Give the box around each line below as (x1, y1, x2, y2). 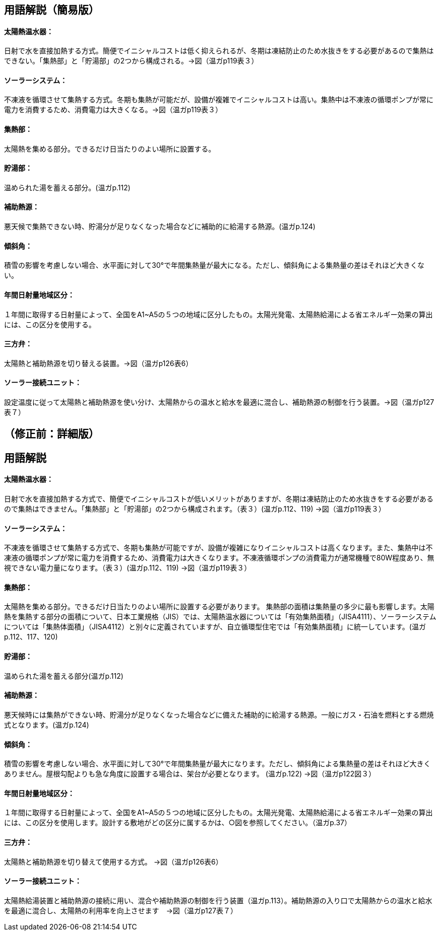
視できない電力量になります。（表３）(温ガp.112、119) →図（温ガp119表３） (4, 563, 251, 572)
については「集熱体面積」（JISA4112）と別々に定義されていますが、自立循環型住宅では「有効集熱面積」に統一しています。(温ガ (4, 622, 426, 631)
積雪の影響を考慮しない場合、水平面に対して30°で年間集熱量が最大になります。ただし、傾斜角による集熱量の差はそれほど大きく (4, 759, 431, 768)
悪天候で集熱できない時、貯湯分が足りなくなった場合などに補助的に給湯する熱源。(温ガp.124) (4, 222, 316, 231)
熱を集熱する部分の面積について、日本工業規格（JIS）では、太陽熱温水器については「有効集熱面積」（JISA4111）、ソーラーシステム (4, 612, 436, 621)
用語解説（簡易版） (4, 4, 99, 16)
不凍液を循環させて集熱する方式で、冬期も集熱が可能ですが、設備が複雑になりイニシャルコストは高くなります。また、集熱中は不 (4, 543, 433, 552)
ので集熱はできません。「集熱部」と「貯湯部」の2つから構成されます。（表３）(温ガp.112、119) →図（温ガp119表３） (4, 505, 386, 514)
